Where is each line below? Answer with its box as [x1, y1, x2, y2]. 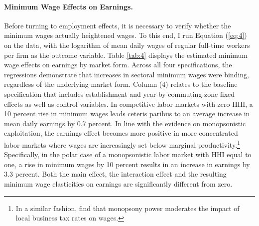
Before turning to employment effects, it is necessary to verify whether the [4, 20, 231, 30]
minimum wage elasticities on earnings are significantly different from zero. [4, 178, 233, 189]
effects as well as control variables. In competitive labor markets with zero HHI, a [4, 98, 253, 109]
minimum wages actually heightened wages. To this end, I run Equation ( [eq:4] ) [4, 30, 247, 40]
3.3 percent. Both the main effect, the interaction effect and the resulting [4, 169, 227, 179]
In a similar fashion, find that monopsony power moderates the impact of [15, 203, 240, 213]
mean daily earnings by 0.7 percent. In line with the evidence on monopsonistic [4, 118, 246, 128]
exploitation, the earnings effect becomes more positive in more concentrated [4, 128, 238, 138]
